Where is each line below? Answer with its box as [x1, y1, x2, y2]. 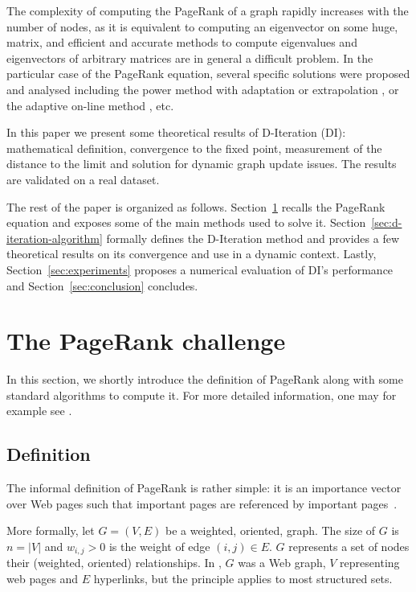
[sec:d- [371, 214, 402, 231]
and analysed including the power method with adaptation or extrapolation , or [6, 80, 399, 97]
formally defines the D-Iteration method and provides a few [106, 229, 400, 246]
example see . [6, 402, 72, 419]
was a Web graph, [238, 554, 326, 571]
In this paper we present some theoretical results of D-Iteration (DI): [6, 124, 346, 141]
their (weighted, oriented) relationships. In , [6, 554, 222, 571]
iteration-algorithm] [6, 229, 103, 246]
